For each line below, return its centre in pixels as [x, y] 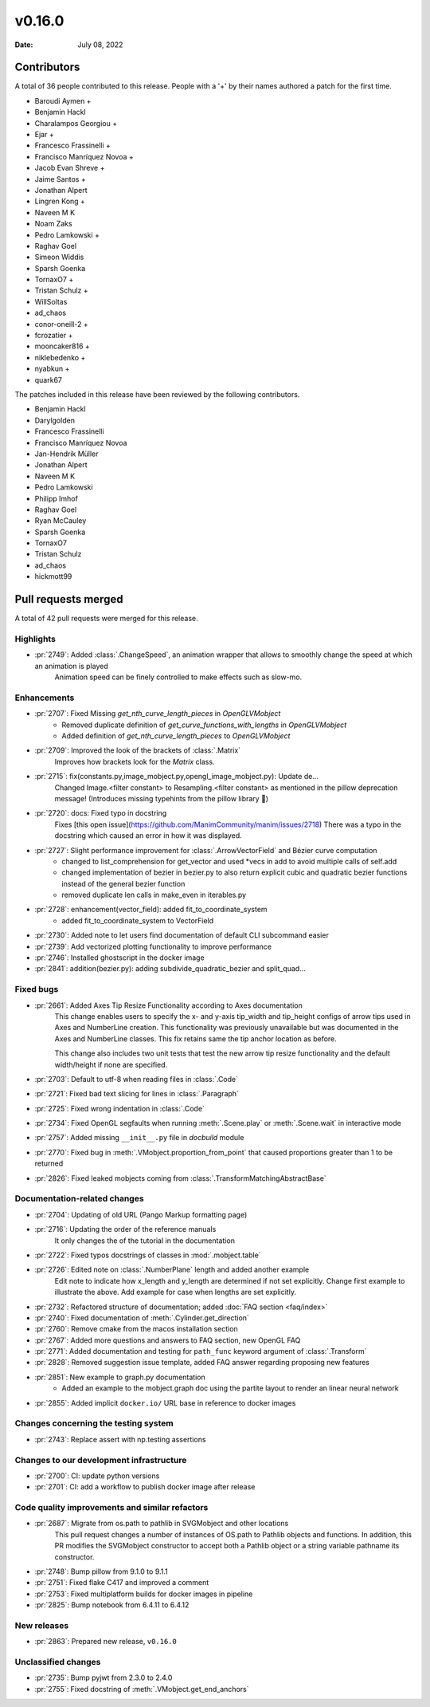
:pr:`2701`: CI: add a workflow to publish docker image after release [145, 1487]
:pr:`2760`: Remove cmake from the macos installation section [136, 1329]
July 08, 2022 [100, 45]
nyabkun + [52, 369]
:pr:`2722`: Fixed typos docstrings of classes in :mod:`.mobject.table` [148, 1255]
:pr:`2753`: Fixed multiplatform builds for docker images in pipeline [144, 1594]
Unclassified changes [58, 1662]
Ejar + [45, 135]
